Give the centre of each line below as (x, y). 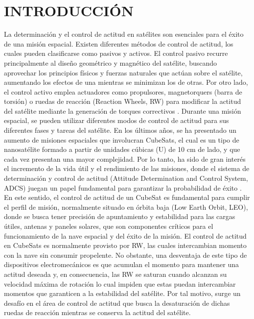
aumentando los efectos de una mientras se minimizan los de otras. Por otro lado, (126, 82)
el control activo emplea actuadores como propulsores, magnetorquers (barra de (123, 91)
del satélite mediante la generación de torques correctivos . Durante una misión (123, 110)
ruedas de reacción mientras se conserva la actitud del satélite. (97, 312)
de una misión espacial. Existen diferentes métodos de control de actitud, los (119, 43)
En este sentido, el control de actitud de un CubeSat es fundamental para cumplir (127, 197)
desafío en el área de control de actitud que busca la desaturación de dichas (117, 303)
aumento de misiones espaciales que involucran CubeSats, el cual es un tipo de (122, 139)
